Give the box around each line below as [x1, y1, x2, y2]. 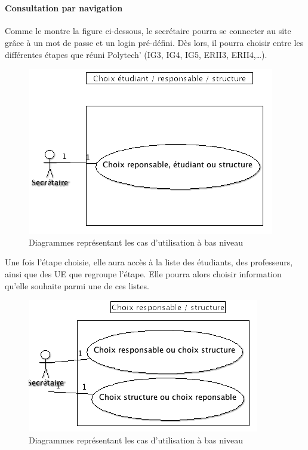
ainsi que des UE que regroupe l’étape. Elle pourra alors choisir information [5, 267, 282, 280]
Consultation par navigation [5, 2, 123, 14]
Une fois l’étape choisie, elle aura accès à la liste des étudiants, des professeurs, [5, 256, 293, 268]
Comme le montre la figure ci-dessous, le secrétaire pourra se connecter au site [5, 25, 291, 37]
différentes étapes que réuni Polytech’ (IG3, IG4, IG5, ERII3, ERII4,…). [5, 48, 267, 60]
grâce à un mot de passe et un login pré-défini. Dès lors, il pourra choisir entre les [5, 36, 304, 48]
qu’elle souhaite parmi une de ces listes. [5, 279, 149, 292]
